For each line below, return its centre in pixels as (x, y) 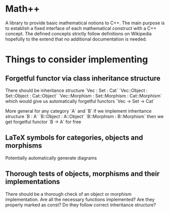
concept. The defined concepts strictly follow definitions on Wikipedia (79, 33)
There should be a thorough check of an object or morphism (69, 194)
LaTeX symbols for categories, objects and (74, 138)
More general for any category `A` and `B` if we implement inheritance (78, 111)
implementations (33, 182)
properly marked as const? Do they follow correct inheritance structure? (81, 205)
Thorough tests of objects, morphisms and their (82, 174)
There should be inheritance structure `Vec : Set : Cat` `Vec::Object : (77, 90)
